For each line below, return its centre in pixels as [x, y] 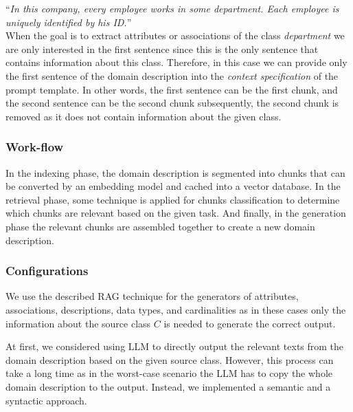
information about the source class [78, 323]
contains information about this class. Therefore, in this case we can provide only [176, 62]
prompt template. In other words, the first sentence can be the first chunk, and [172, 89]
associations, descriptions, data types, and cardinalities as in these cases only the [176, 309]
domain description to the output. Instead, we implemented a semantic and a [168, 386]
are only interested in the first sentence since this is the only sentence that [162, 48]
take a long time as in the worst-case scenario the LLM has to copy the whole [169, 373]
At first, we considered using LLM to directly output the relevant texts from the [175, 346]
